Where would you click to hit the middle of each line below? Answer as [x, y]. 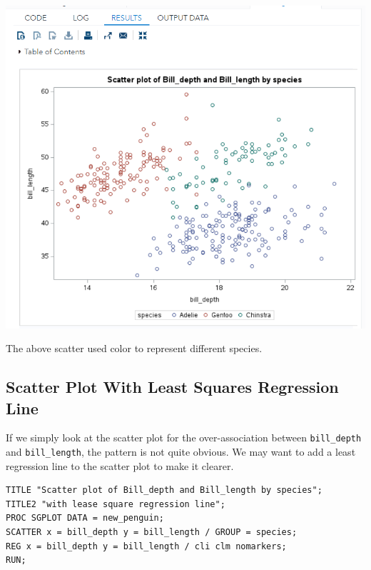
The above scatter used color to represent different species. [134, 348]
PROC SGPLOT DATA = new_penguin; [85, 518]
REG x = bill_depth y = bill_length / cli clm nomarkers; [146, 546]
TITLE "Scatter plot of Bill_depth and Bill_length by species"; [164, 490]
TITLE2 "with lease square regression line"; [116, 504]
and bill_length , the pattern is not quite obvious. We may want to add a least [181, 452]
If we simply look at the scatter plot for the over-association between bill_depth [184, 437]
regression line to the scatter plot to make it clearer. [120, 465]
